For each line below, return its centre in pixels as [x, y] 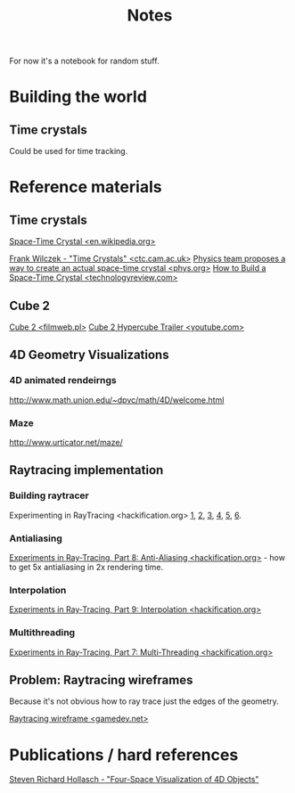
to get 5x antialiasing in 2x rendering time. [86, 567]
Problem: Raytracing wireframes [101, 679]
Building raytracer [49, 495]
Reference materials [86, 187]
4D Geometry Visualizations [89, 355]
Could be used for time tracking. [69, 151]
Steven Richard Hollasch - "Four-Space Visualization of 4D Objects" [134, 780]
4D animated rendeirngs [63, 380]
